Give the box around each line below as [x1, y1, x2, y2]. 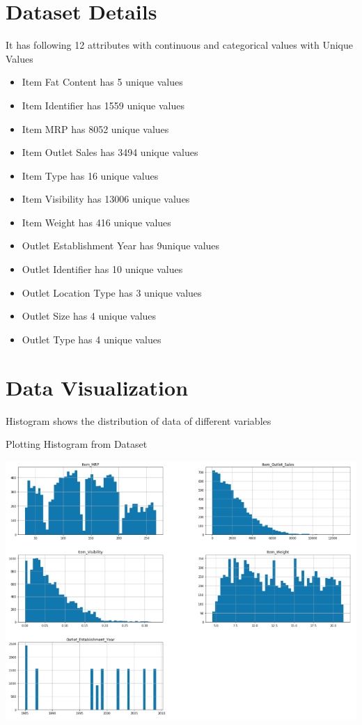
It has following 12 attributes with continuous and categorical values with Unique [6, 38, 353, 52]
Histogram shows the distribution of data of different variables [6, 413, 271, 428]
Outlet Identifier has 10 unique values [22, 262, 183, 276]
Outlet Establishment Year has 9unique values [22, 238, 220, 253]
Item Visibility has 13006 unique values [22, 192, 190, 206]
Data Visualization [6, 373, 189, 401]
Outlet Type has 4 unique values [22, 332, 162, 346]
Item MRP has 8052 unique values [22, 121, 169, 136]
